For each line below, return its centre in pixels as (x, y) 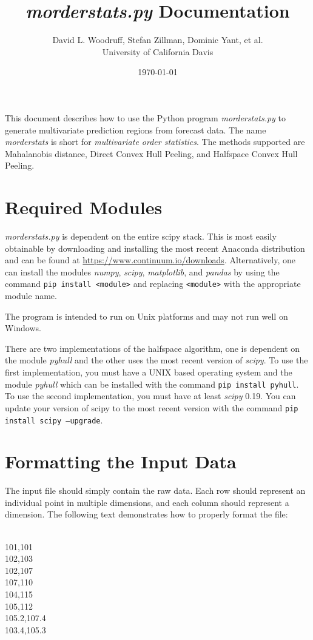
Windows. (23, 328)
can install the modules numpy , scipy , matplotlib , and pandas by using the (142, 271)
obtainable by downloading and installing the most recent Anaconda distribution (155, 248)
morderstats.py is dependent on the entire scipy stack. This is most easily (141, 236)
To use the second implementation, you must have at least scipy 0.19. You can (150, 396)
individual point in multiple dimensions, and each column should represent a (147, 502)
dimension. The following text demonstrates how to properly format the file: (146, 514)
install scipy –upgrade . (54, 419)
